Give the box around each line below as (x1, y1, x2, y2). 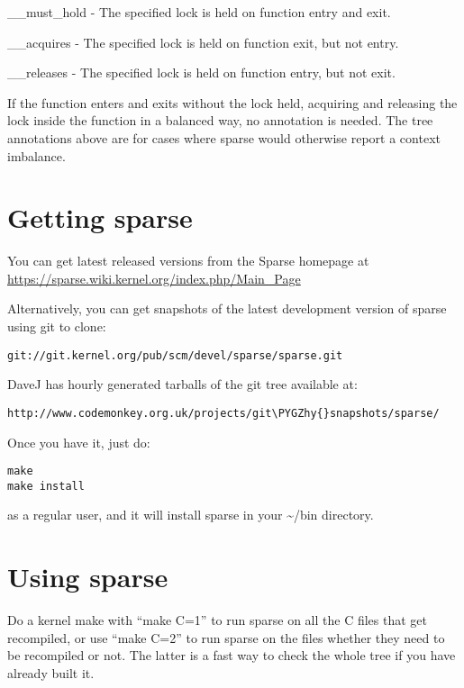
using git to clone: (7, 317, 106, 336)
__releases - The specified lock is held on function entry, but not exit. (7, 63, 396, 82)
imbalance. (7, 146, 66, 165)
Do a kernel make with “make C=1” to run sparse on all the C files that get (7, 611, 427, 629)
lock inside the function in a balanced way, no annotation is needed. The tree (7, 111, 433, 130)
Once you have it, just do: (7, 432, 150, 451)
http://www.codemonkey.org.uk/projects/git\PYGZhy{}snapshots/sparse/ (7, 406, 440, 420)
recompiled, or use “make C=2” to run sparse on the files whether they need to (7, 628, 445, 647)
